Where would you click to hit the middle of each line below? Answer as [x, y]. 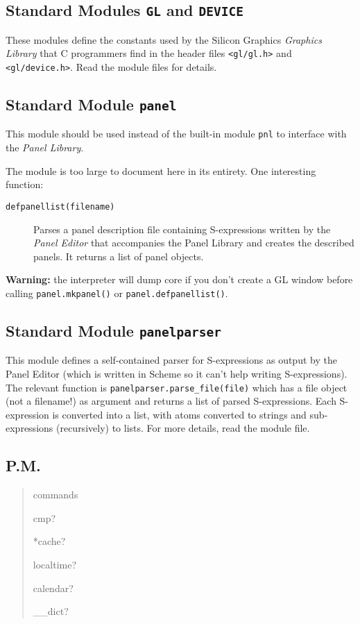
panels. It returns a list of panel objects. [119, 256]
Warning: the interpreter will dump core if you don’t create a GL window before [179, 279]
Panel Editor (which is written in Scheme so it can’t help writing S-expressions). [177, 373]
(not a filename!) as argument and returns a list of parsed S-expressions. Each [171, 401]
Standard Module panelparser [114, 330]
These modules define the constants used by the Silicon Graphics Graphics [164, 39]
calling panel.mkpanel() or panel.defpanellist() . [117, 293]
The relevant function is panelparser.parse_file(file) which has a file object [177, 387]
